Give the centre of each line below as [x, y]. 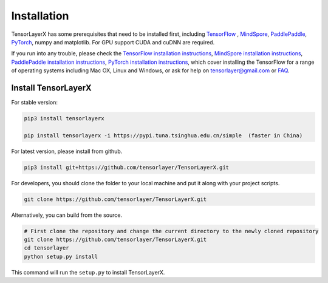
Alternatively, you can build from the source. [67, 215]
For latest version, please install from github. [67, 151]
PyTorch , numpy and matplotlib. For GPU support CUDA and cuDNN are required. [113, 42]
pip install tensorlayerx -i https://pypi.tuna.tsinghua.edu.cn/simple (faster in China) [163, 135]
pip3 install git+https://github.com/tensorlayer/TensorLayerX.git [127, 167]
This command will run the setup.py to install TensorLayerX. [88, 272]
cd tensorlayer [46, 248]
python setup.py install [61, 256]
